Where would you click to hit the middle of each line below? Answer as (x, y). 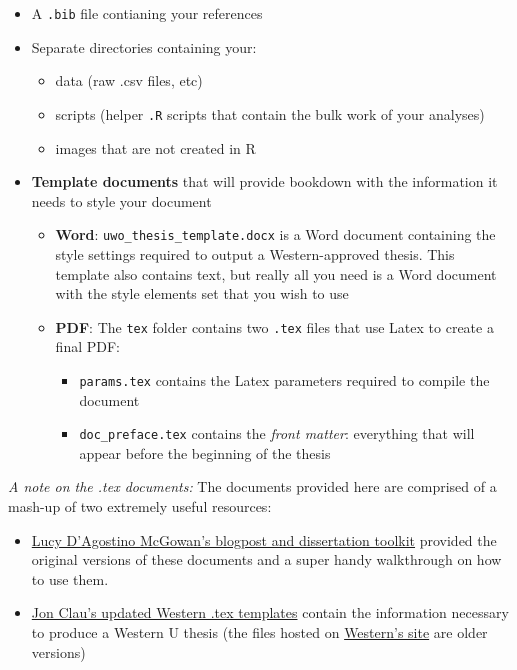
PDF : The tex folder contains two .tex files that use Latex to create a (274, 326)
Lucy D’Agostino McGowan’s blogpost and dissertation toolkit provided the (264, 539)
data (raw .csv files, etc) (129, 80)
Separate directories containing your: (144, 46)
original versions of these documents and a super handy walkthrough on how (266, 559)
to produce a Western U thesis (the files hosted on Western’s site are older (259, 632)
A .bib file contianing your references (147, 13)
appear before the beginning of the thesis (205, 452)
